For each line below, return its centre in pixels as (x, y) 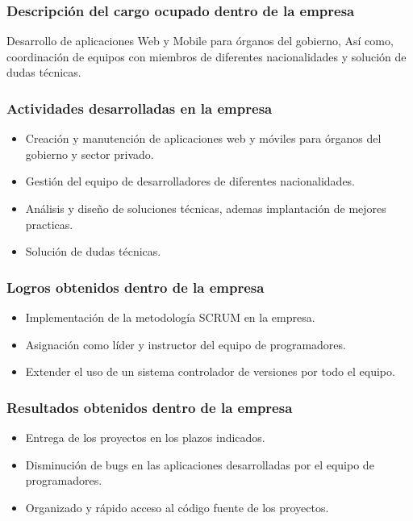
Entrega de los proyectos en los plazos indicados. (145, 437)
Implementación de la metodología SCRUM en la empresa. (170, 317)
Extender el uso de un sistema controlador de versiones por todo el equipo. (210, 371)
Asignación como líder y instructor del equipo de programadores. (186, 344)
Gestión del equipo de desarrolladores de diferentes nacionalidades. (190, 181)
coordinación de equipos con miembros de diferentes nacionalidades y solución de (206, 56)
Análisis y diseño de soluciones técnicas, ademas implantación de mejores (206, 208)
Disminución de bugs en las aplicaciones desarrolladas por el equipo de (200, 464)
